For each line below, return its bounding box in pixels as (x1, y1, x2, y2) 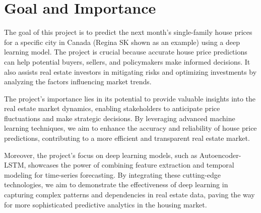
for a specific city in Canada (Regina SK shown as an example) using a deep (4, 36, 240, 47)
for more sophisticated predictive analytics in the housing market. (4, 199, 207, 209)
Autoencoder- (199, 149, 241, 160)
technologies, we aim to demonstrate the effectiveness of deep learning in (4, 179, 228, 190)
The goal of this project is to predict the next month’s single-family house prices (4, 27, 252, 37)
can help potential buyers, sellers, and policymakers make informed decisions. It (4, 56, 250, 67)
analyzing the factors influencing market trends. (4, 76, 152, 87)
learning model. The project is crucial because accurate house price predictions (4, 46, 247, 57)
